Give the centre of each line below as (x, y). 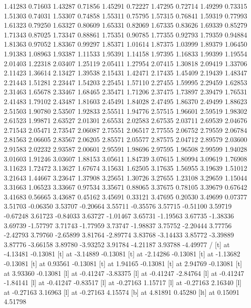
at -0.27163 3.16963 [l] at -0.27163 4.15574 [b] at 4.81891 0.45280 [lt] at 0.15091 (122, 292)
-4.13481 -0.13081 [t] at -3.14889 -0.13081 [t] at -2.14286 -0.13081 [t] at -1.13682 (122, 254)
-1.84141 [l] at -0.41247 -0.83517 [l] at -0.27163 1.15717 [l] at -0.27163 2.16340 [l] (123, 282)
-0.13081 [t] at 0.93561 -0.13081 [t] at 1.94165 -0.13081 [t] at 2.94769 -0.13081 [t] (123, 263)
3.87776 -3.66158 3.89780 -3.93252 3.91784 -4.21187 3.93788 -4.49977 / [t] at (117, 244)
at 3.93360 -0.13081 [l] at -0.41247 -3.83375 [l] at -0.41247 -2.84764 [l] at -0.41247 (124, 273)
